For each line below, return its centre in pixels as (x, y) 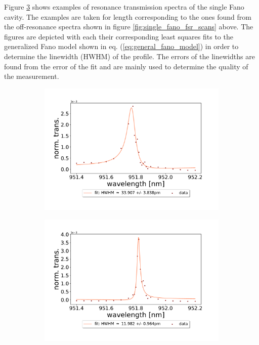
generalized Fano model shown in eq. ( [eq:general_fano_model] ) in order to (121, 46)
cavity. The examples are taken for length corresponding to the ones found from (128, 16)
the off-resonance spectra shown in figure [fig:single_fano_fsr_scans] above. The (129, 27)
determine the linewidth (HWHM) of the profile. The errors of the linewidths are (129, 56)
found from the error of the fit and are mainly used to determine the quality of (126, 66)
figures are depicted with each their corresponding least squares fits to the (119, 36)
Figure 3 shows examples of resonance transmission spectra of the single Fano (124, 7)
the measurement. (32, 76)
